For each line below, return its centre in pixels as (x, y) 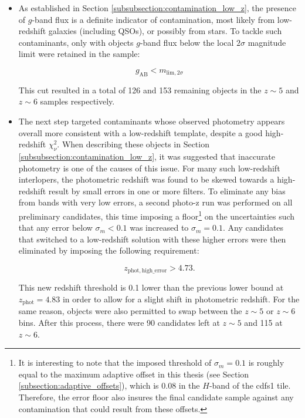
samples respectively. (77, 101)
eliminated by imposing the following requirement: (109, 250)
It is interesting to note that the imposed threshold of (115, 363)
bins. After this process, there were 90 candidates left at (119, 323)
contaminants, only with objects (76, 42)
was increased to (159, 227)
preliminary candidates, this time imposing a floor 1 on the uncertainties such (157, 215)
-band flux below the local (187, 42)
